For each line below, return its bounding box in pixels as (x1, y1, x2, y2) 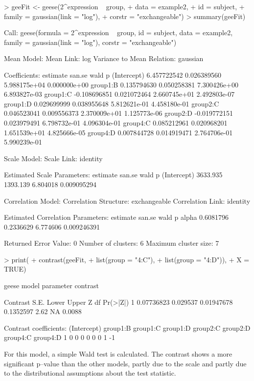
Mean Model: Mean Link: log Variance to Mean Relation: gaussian (4, 53, 204, 63)
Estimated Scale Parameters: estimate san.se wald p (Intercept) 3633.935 (4, 169, 223, 180)
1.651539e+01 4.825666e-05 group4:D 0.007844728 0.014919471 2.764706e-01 (4, 127, 233, 137)
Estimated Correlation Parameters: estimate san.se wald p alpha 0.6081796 (4, 212, 229, 222)
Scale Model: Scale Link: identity (4, 153, 103, 163)
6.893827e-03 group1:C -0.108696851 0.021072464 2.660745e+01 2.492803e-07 (4, 89, 235, 99)
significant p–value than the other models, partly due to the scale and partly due (4, 358, 247, 368)
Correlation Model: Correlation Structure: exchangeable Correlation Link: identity (4, 195, 251, 206)
